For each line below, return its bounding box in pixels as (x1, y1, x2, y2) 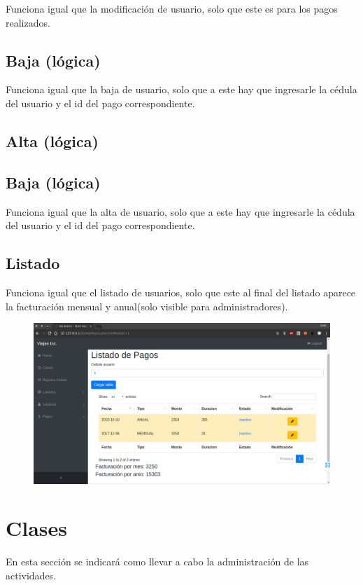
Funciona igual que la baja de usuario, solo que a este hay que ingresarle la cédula (6, 82, 357, 97)
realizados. (6, 15, 50, 29)
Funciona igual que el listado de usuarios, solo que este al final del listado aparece (6, 284, 356, 299)
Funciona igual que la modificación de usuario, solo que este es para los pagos (6, 1, 338, 15)
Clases (6, 514, 68, 542)
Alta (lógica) (6, 130, 99, 151)
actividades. (6, 567, 57, 582)
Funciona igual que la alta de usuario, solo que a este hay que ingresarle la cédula (6, 204, 355, 219)
